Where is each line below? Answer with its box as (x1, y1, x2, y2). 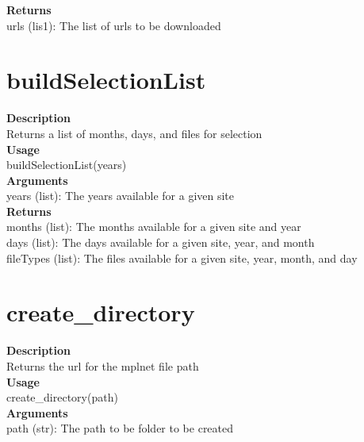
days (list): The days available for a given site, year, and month (6, 234, 315, 251)
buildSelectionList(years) (6, 156, 127, 173)
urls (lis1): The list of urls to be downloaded (6, 17, 221, 33)
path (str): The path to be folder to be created (6, 420, 234, 436)
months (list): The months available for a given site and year (6, 218, 301, 235)
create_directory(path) (6, 389, 118, 405)
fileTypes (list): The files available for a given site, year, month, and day (6, 249, 358, 266)
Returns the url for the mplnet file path (6, 357, 199, 374)
